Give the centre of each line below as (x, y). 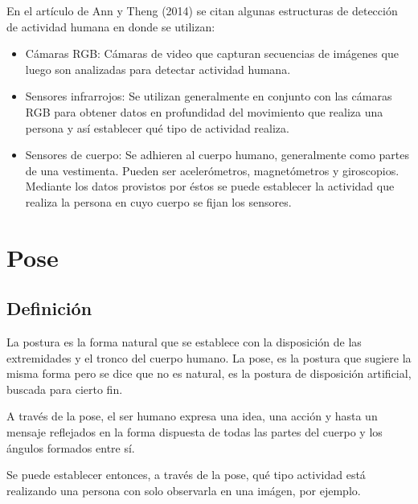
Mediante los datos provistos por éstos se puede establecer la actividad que (210, 186)
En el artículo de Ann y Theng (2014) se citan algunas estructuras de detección (202, 10)
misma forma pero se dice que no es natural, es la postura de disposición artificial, (209, 373)
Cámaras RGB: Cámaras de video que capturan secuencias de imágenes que (212, 53)
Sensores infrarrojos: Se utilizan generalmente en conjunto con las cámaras (209, 96)
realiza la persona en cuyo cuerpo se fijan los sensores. (158, 201)
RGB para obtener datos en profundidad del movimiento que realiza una (204, 111)
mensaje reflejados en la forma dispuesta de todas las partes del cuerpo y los (195, 432)
